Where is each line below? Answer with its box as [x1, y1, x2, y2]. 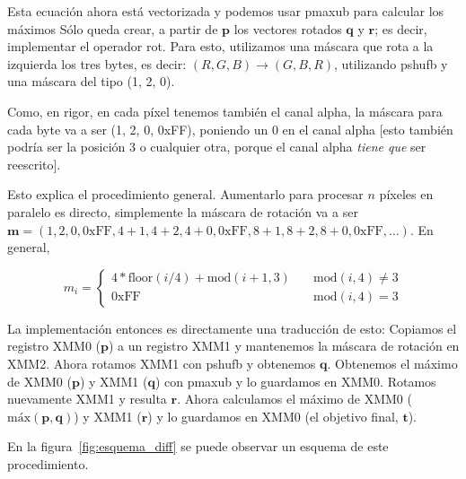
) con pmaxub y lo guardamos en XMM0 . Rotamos [154, 371, 436, 390]
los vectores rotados [233, 19, 342, 38]
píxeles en [379, 185, 434, 204]
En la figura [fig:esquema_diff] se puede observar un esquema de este [7, 437, 389, 456]
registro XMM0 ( [7, 336, 101, 355]
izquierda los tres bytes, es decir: [7, 54, 187, 73]
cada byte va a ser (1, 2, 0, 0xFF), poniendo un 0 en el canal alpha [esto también [7, 119, 453, 138]
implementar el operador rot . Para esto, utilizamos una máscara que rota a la [7, 37, 434, 56]
